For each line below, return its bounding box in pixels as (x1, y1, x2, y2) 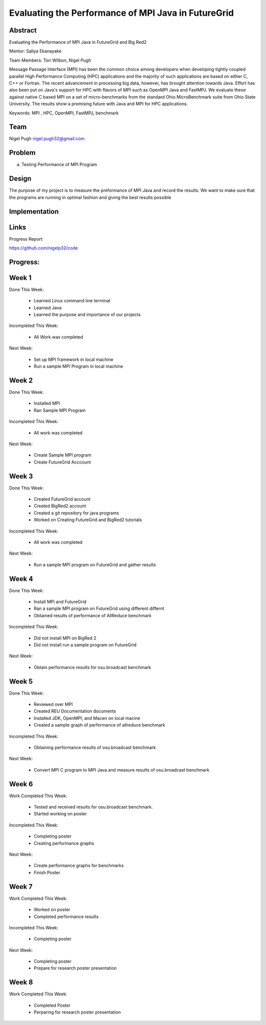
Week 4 (9, 574, 33, 583)
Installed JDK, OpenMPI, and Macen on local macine (33, 715, 140, 721)
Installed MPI (33, 400, 60, 406)
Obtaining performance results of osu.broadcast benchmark (33, 744, 156, 750)
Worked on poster (33, 907, 70, 913)
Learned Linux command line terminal (33, 298, 110, 304)
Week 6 (9, 779, 33, 788)
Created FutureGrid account (33, 496, 91, 502)
